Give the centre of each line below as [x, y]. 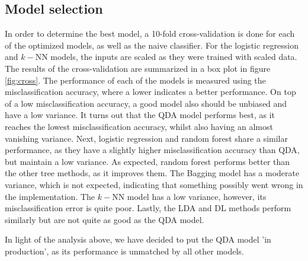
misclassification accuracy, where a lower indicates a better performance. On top [150, 92]
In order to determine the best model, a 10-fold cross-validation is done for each [150, 34]
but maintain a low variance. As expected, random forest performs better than [147, 161]
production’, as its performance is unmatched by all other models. [124, 251]
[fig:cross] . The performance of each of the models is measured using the [135, 80]
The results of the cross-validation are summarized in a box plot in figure [138, 68]
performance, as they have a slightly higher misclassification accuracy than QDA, [152, 150]
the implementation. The [50, 196]
